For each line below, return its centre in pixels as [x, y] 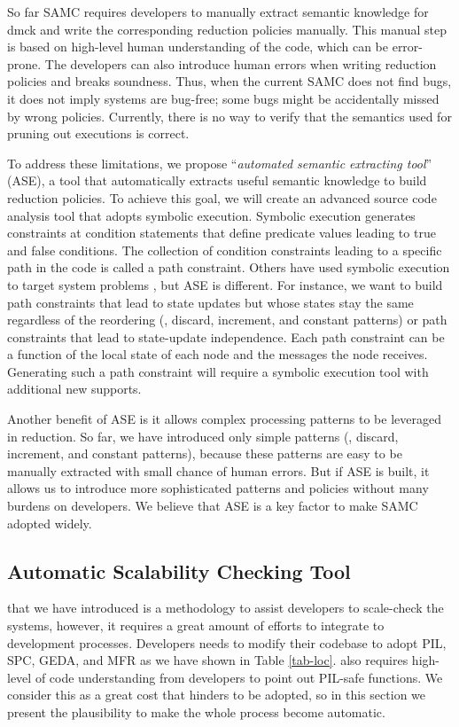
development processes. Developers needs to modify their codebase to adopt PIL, [227, 642]
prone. [24, 63]
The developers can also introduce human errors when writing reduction [241, 63]
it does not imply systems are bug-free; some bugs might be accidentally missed [223, 98]
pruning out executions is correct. [98, 133]
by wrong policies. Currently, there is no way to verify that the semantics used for [229, 116]
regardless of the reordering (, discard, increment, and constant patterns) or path [227, 320]
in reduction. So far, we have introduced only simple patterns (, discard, [203, 436]
